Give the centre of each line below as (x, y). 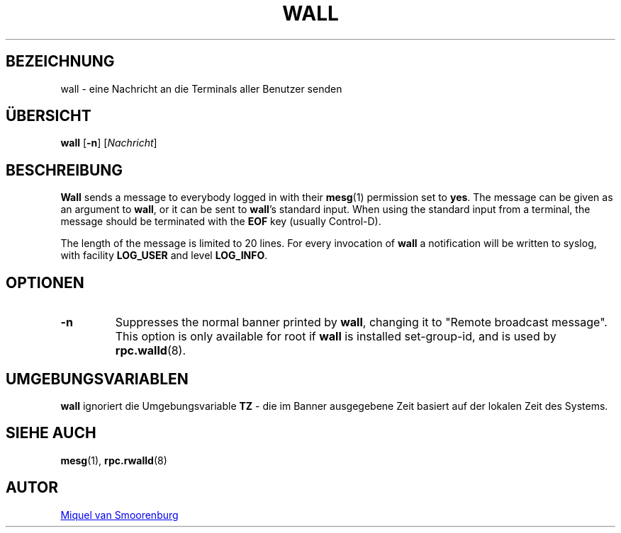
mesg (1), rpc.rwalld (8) (114, 460)
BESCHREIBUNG (65, 170)
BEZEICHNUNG (60, 62)
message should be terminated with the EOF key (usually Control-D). (221, 222)
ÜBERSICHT (49, 116)
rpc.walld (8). (151, 351)
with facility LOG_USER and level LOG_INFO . (164, 256)
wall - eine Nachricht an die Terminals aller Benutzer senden (201, 88)
